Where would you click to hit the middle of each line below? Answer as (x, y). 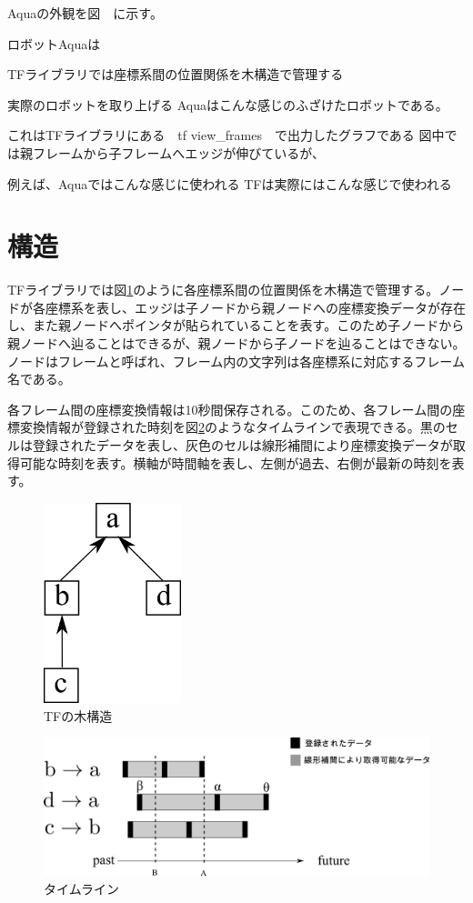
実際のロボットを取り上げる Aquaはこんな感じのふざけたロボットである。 (228, 104)
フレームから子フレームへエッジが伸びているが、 (178, 152)
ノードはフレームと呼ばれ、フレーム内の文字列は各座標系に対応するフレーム (236, 361)
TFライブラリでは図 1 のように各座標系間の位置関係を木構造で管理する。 (223, 290)
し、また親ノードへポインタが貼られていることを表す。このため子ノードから (236, 325)
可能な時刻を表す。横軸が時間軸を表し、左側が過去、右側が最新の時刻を (236, 462)
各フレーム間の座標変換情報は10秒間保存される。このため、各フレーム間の (230, 409)
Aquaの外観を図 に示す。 (85, 13)
